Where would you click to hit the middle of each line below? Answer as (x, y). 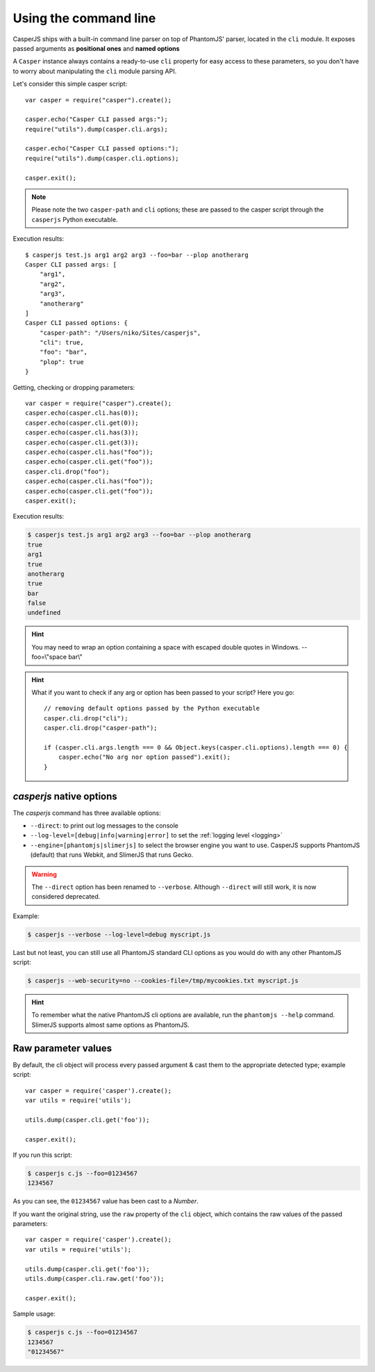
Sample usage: (34, 1314)
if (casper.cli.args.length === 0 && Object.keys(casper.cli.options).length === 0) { (196, 747)
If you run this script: (42, 1155)
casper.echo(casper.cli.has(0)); (82, 413)
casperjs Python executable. (75, 219)
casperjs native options (65, 796)
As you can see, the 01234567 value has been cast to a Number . (106, 1201)
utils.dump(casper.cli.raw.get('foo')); (95, 1278)
